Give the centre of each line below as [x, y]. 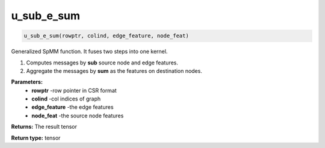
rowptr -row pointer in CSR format [74, 90]
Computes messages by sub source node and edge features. [102, 63]
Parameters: [27, 82]
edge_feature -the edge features [73, 107]
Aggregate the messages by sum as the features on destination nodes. [114, 71]
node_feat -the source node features [78, 116]
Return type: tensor [36, 138]
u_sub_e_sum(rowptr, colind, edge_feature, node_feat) [106, 36]
